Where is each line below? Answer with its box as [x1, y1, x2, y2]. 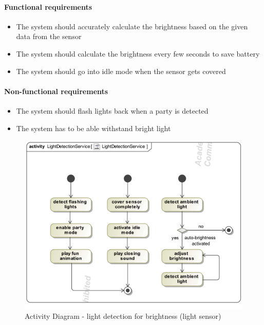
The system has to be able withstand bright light [16, 122, 171, 133]
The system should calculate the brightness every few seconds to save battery [16, 48, 260, 59]
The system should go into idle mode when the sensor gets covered [16, 65, 226, 76]
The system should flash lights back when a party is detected [16, 105, 209, 116]
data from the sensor [16, 31, 82, 42]
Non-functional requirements [4, 85, 108, 96]
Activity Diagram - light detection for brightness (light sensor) [25, 311, 221, 321]
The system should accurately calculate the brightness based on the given [16, 21, 248, 31]
